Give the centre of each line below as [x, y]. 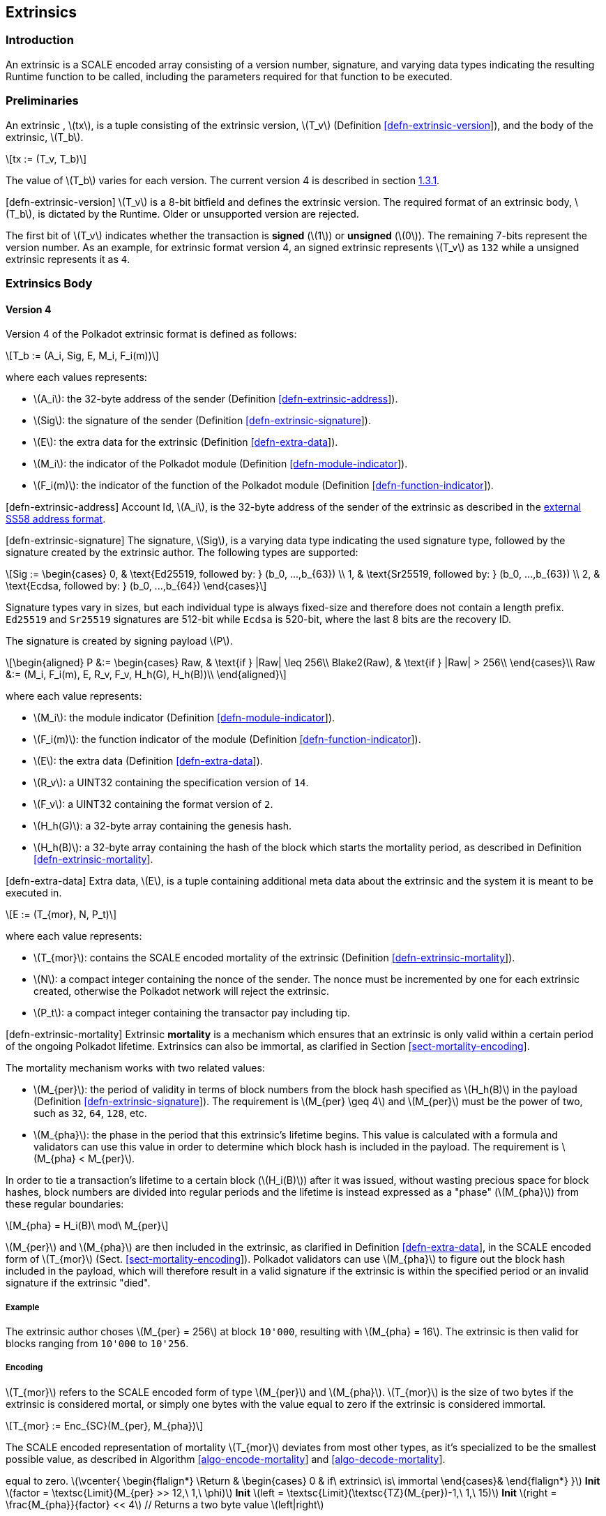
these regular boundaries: [65, 1204]
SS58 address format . [56, 519]
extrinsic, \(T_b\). [45, 137]
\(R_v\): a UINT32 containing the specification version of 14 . [171, 783]
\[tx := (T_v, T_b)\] [46, 158]
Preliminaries [42, 101]
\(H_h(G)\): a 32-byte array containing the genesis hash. [163, 826]
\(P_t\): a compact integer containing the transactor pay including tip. [192, 1013]
